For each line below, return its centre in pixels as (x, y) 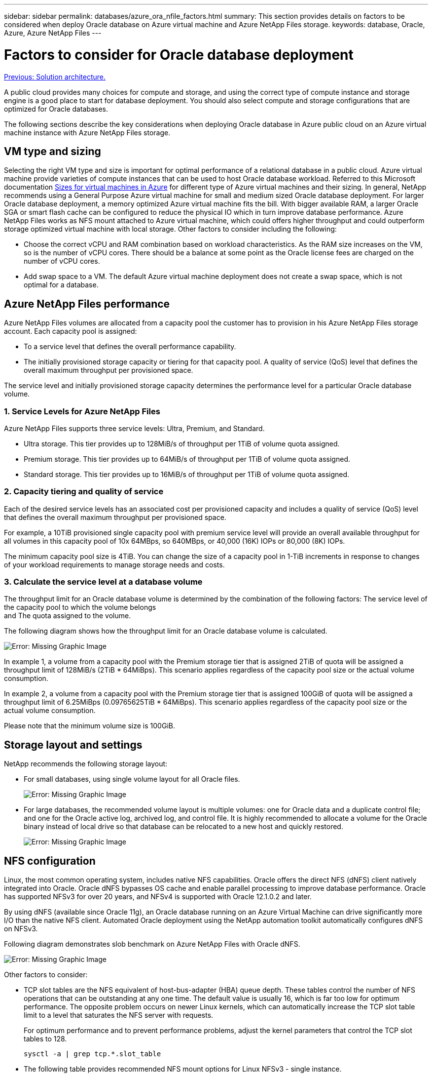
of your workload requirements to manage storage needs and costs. (114, 564)
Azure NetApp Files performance (87, 304)
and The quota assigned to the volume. (68, 616)
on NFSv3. (21, 929)
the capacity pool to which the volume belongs (80, 607)
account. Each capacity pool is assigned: (71, 331)
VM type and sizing (53, 151)
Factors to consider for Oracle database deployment (179, 55)
